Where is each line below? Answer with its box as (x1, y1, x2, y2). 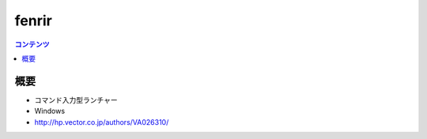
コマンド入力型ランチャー (34, 95, 118, 104)
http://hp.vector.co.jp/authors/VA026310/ (34, 117, 169, 126)
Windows (34, 107, 66, 116)
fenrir (14, 12, 53, 29)
